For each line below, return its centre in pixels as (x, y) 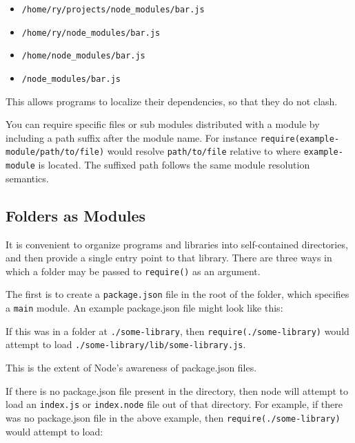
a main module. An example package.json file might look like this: (144, 308)
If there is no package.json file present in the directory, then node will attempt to (177, 390)
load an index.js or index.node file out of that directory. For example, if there (174, 404)
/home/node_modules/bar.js (83, 56)
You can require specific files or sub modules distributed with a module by (163, 124)
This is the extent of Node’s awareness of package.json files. (131, 368)
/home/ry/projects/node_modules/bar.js (113, 10)
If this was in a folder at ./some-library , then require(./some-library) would (177, 331)
